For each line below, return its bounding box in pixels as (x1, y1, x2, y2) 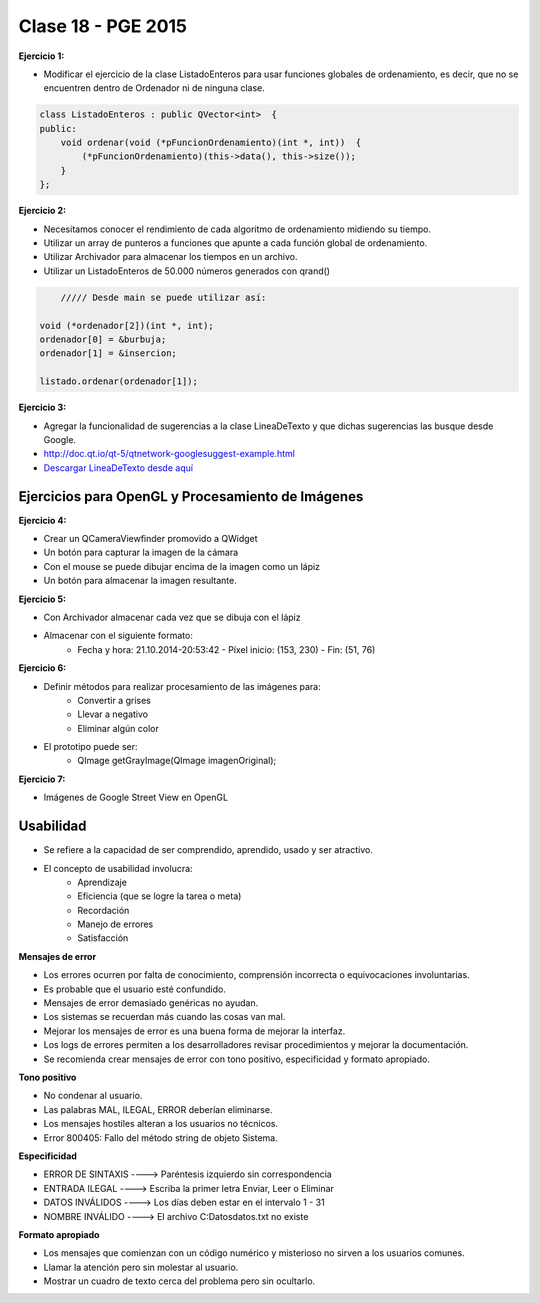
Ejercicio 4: (18, 514, 67, 526)
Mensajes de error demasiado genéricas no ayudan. (43, 997, 259, 1009)
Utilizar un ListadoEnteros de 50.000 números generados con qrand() (43, 265, 330, 277)
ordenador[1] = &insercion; (39, 348, 177, 359)
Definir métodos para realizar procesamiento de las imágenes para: (43, 680, 321, 692)
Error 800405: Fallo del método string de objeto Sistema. (43, 1131, 279, 1144)
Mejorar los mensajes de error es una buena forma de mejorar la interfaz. (43, 1025, 346, 1037)
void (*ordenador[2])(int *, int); (39, 320, 214, 331)
